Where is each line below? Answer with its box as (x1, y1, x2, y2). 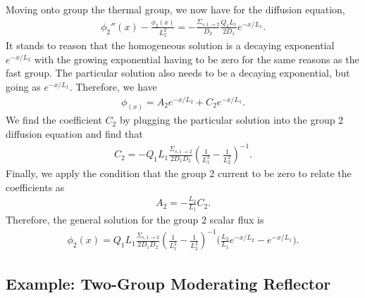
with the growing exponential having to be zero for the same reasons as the (34, 51, 359, 66)
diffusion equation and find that (6, 127, 143, 141)
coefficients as (6, 179, 65, 194)
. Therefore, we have (69, 79, 157, 93)
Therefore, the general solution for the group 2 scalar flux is (6, 212, 264, 227)
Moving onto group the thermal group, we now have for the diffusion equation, (6, 2, 345, 16)
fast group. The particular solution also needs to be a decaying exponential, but (6, 65, 350, 80)
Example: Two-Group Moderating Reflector (6, 272, 331, 294)
